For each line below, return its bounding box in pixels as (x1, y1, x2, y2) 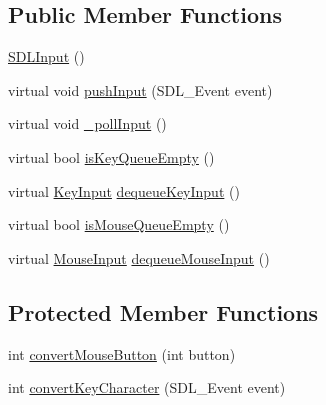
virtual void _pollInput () (8, 113, 167, 134)
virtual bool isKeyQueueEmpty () (8, 146, 215, 167)
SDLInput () (8, 46, 85, 67)
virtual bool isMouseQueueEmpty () (8, 214, 230, 235)
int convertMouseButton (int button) (8, 343, 236, 364)
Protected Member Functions (8, 296, 319, 327)
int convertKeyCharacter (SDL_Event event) (8, 377, 286, 398)
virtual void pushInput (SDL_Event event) (8, 79, 273, 100)
